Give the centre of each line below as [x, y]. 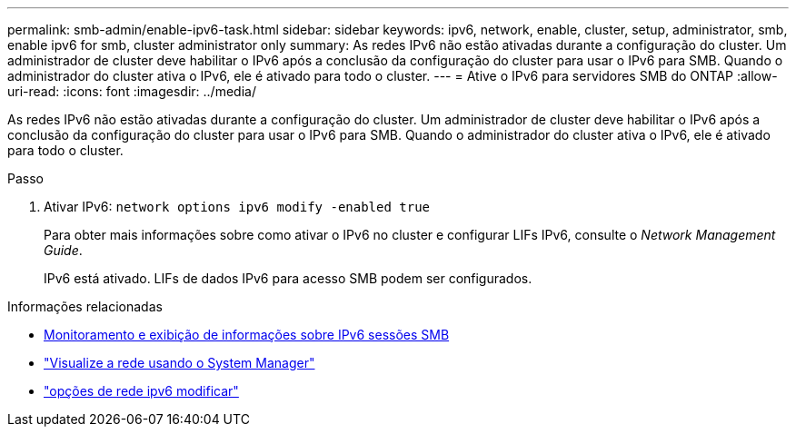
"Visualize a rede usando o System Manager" [179, 363]
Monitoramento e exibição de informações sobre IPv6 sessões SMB [247, 335]
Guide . [63, 250]
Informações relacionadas [85, 306]
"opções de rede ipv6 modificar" [141, 391]
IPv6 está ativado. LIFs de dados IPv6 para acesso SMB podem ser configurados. [288, 278]
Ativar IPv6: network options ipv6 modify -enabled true [237, 207]
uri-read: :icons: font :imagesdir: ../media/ [132, 91]
